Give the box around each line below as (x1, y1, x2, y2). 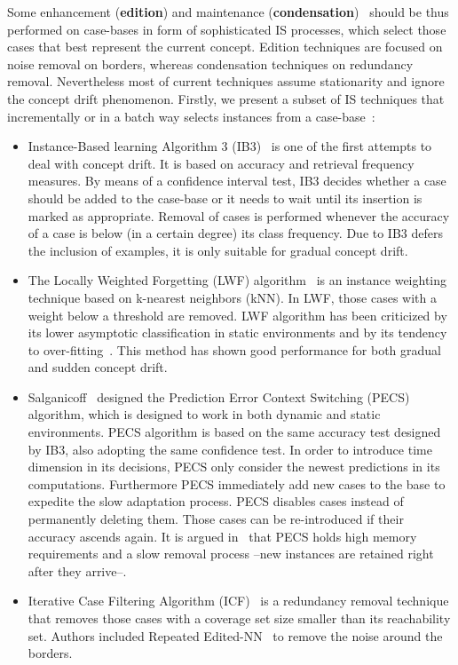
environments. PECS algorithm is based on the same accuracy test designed (28, 423, 441, 441)
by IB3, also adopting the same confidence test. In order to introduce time (28, 439, 432, 458)
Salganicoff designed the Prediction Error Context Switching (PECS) (28, 387, 410, 406)
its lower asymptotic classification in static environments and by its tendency (28, 323, 447, 342)
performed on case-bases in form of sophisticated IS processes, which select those (7, 20, 446, 38)
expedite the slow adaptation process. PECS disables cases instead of (28, 492, 404, 511)
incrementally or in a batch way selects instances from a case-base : (7, 107, 375, 125)
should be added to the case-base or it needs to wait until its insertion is (28, 188, 422, 207)
